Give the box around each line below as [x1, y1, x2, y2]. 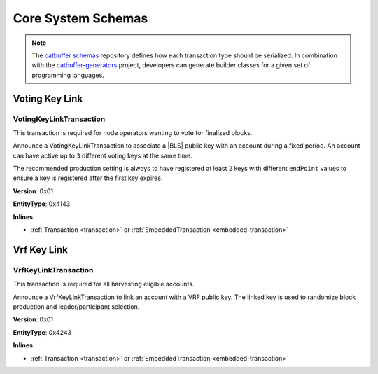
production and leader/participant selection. [13, 302, 140, 311]
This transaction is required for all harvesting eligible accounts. [13, 280, 195, 289]
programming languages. [31, 71, 104, 79]
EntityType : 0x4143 [13, 200, 71, 208]
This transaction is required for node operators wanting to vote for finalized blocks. [13, 128, 253, 137]
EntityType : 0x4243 [13, 328, 72, 336]
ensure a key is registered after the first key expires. [13, 174, 163, 182]
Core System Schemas [13, 11, 148, 26]
